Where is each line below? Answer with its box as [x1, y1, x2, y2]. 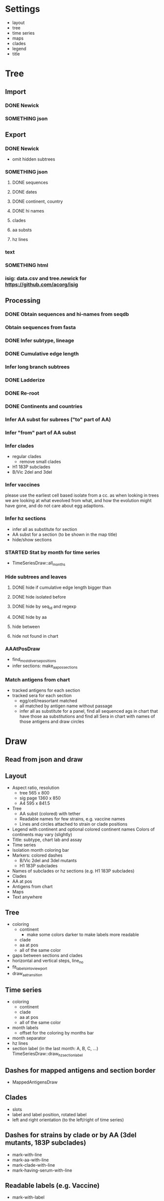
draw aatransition [12, 970, 43, 978]
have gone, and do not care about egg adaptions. [5, 503, 105, 509]
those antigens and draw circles [19, 719, 84, 724]
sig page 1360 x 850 [19, 795, 61, 801]
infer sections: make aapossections [12, 663, 78, 670]
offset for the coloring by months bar [19, 1030, 94, 1036]
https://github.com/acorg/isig [5, 281, 78, 288]
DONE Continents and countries [5, 403, 83, 409]
